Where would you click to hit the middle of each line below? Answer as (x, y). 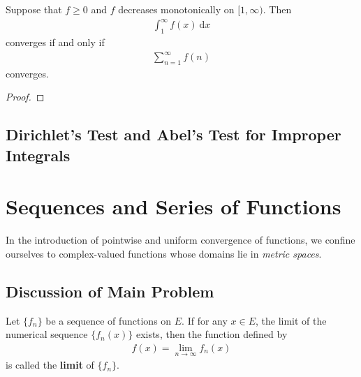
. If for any (205, 320)
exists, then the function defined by (212, 334)
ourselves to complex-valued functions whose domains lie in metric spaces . (164, 253)
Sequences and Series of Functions (174, 206)
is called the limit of (50, 365)
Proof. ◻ (25, 97)
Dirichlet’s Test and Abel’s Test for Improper (174, 134)
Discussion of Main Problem (110, 291)
